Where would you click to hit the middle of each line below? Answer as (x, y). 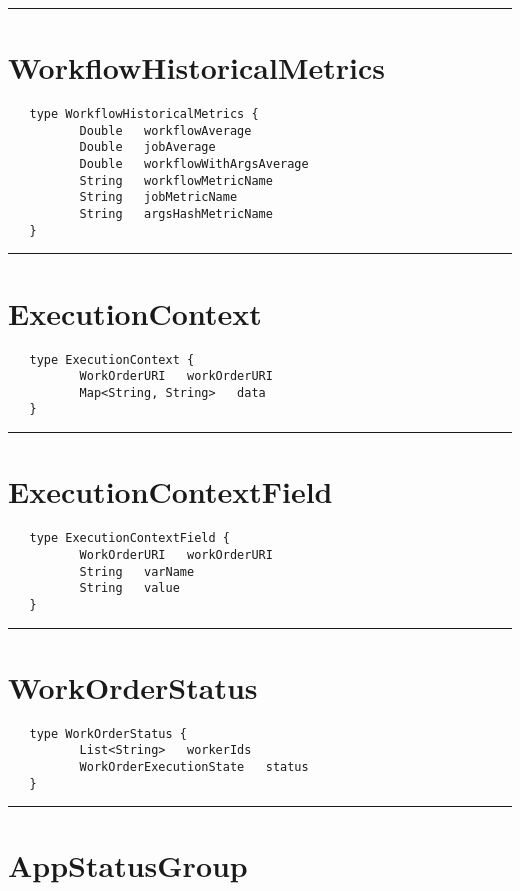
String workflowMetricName (176, 180)
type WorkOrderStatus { (108, 733)
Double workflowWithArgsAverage (194, 164)
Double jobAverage (147, 147)
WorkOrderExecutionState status (194, 766)
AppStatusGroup (128, 865)
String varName (137, 571)
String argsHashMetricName (176, 214)
